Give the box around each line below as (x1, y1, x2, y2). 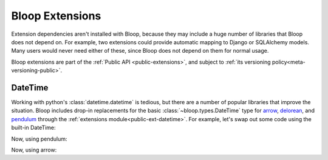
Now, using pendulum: (11, 135, 67, 142)
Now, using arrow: (11, 146, 57, 153)
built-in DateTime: (11, 124, 56, 132)
